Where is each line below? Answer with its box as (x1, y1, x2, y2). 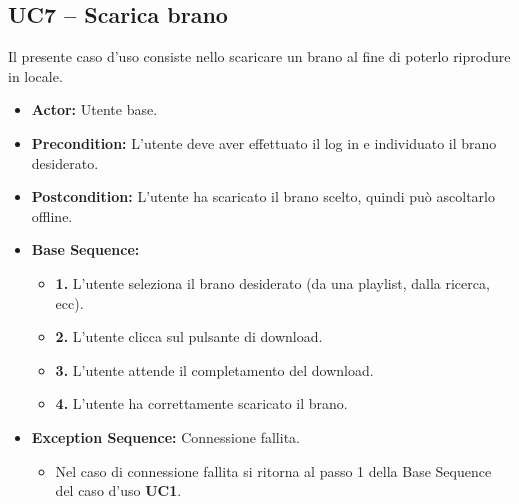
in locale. (8, 65, 63, 86)
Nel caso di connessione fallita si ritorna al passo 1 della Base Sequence (55, 460, 492, 481)
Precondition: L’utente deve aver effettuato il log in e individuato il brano (31, 132, 497, 153)
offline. (31, 205, 73, 226)
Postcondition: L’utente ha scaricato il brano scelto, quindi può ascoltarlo (31, 186, 495, 207)
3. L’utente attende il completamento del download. (55, 359, 374, 380)
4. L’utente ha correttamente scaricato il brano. (55, 393, 348, 414)
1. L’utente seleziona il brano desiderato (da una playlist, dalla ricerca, (55, 272, 490, 293)
